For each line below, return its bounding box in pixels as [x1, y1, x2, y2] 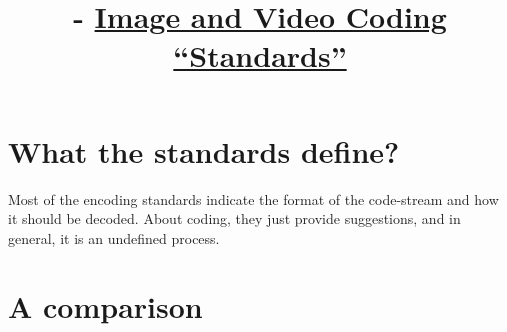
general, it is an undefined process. [8, 227, 220, 248]
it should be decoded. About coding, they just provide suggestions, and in [8, 208, 461, 229]
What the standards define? [8, 130, 400, 171]
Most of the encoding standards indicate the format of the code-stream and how [8, 188, 499, 209]
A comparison [8, 286, 203, 327]
